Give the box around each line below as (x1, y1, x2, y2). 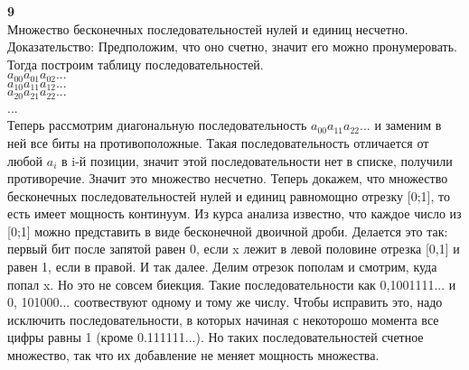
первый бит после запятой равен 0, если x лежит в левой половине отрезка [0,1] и (7, 239, 460, 258)
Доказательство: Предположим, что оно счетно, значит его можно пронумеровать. (7, 37, 457, 56)
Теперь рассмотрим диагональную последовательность (7, 116, 307, 134)
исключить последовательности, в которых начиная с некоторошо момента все (7, 310, 439, 328)
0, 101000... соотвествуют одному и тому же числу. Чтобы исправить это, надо (7, 292, 443, 311)
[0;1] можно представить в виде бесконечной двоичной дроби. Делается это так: (7, 221, 448, 240)
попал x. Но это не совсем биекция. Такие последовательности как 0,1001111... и (7, 274, 456, 293)
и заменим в (374, 116, 442, 134)
